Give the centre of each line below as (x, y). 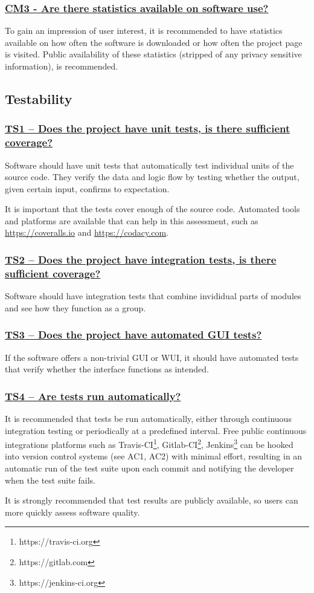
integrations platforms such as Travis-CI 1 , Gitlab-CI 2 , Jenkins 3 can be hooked (149, 443)
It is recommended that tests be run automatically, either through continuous (148, 419)
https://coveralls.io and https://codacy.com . (87, 232)
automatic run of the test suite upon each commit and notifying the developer (149, 468)
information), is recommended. (62, 66)
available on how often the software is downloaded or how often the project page (154, 42)
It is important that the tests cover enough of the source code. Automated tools (152, 209)
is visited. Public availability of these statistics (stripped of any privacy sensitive (153, 54)
